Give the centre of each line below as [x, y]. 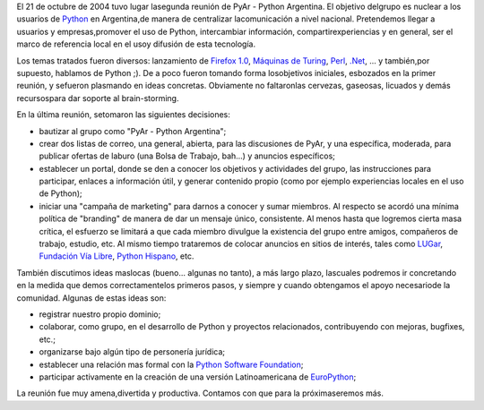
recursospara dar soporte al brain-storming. [98, 98]
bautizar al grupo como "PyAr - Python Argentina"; [133, 131]
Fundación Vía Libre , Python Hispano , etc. [117, 256]
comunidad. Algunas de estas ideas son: [91, 298]
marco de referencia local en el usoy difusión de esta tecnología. [136, 44]
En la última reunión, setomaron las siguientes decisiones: [123, 115]
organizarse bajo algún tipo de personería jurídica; [132, 352]
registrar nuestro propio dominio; [100, 314]
